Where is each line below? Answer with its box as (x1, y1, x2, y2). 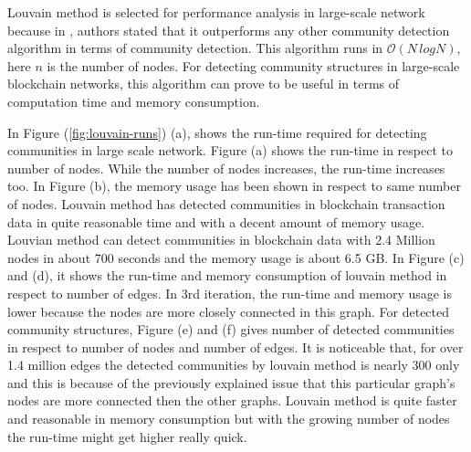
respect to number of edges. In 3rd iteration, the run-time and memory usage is (7, 283, 453, 302)
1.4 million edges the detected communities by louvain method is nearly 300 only (7, 355, 460, 374)
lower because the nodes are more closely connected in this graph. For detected (7, 301, 450, 321)
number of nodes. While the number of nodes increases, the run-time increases (7, 158, 445, 177)
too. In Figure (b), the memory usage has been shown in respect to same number (7, 176, 461, 195)
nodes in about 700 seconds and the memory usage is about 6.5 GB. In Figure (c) (7, 247, 465, 267)
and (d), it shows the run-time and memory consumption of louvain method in (7, 266, 447, 285)
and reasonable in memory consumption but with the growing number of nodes (7, 409, 450, 428)
